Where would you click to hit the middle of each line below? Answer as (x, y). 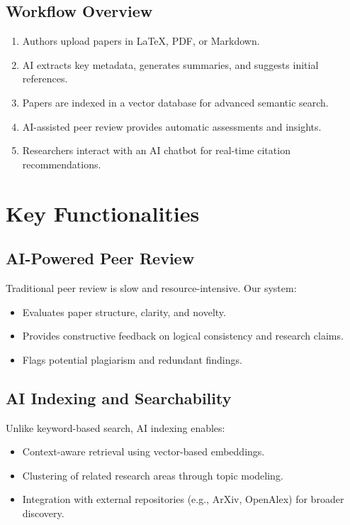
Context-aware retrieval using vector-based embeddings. (143, 451)
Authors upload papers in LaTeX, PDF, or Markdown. (141, 41)
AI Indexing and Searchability (119, 397)
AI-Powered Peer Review (100, 258)
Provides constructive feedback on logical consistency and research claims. (183, 336)
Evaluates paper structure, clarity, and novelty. (124, 312)
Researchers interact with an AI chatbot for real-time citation (156, 150)
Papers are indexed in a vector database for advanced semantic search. (175, 102)
